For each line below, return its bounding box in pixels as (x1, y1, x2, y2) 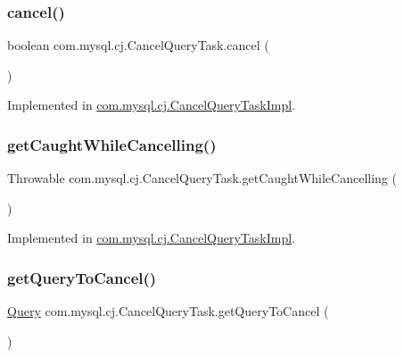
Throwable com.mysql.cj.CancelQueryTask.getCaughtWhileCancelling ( (7, 169, 397, 187)
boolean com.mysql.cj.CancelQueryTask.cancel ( (7, 36, 269, 54)
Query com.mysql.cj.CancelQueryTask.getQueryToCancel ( (7, 302, 329, 320)
